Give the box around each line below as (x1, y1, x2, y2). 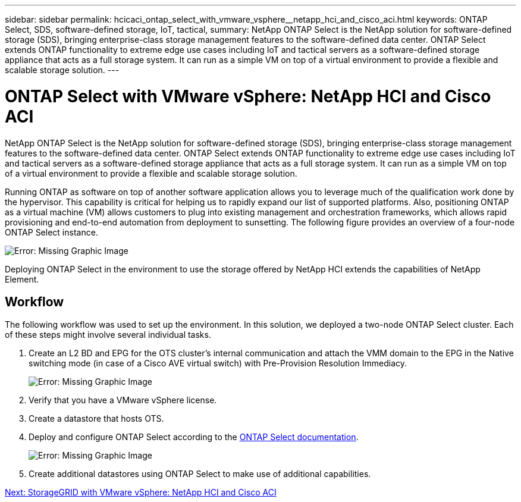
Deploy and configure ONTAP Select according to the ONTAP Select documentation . (29, 432, 359, 443)
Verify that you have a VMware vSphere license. (29, 395, 217, 406)
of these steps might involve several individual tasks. (5, 330, 211, 340)
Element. (5, 274, 39, 284)
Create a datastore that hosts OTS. (29, 413, 164, 424)
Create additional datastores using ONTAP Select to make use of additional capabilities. (29, 469, 371, 479)
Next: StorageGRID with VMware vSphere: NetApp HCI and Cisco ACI (5, 487, 277, 498)
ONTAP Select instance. (5, 227, 98, 237)
